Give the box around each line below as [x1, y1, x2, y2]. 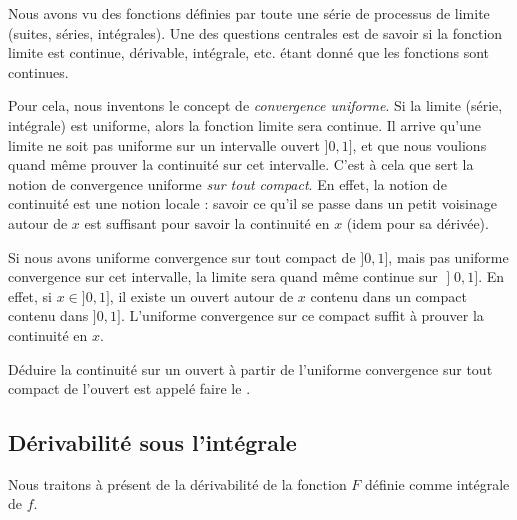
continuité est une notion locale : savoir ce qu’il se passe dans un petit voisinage [8, 193, 497, 214]
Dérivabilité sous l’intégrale [8, 427, 297, 458]
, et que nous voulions [352, 134, 487, 155]
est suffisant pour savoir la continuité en [84, 212, 330, 233]
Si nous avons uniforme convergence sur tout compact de [8, 246, 356, 267]
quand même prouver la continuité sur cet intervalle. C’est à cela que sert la [8, 154, 474, 175]
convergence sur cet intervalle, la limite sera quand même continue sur [8, 266, 438, 287]
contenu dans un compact [310, 285, 467, 306]
